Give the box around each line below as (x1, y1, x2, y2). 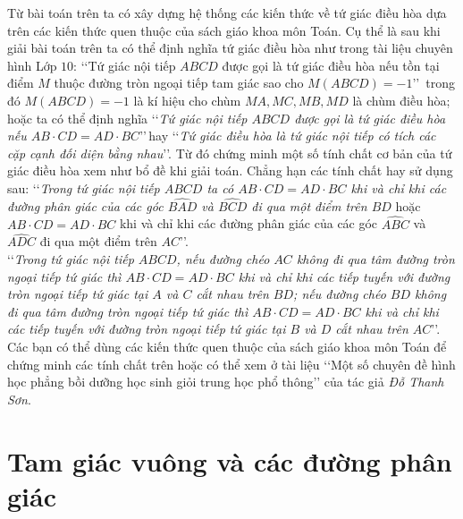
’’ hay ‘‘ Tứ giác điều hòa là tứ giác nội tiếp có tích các (139, 126, 436, 145)
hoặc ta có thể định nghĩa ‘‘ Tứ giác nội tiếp (7, 108, 248, 127)
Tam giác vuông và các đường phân (7, 442, 452, 479)
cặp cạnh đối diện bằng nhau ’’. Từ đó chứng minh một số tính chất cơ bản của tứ (7, 143, 452, 162)
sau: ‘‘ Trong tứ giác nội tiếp (7, 178, 160, 197)
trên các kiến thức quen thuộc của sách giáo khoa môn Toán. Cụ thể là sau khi (7, 21, 441, 39)
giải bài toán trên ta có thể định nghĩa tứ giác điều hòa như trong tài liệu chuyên (7, 38, 453, 57)
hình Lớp (7, 55, 57, 74)
